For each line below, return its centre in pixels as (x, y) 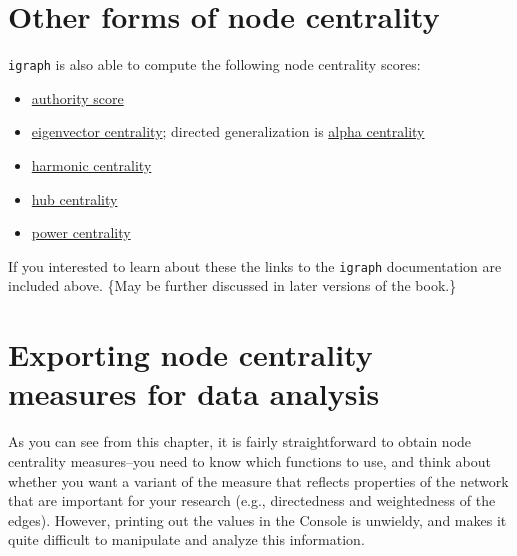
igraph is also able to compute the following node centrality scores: (214, 64)
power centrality (81, 232)
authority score (77, 97)
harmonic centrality (91, 164)
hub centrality (74, 198)
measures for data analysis (194, 393)
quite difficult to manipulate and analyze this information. (186, 539)
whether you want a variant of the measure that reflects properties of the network (258, 480)
